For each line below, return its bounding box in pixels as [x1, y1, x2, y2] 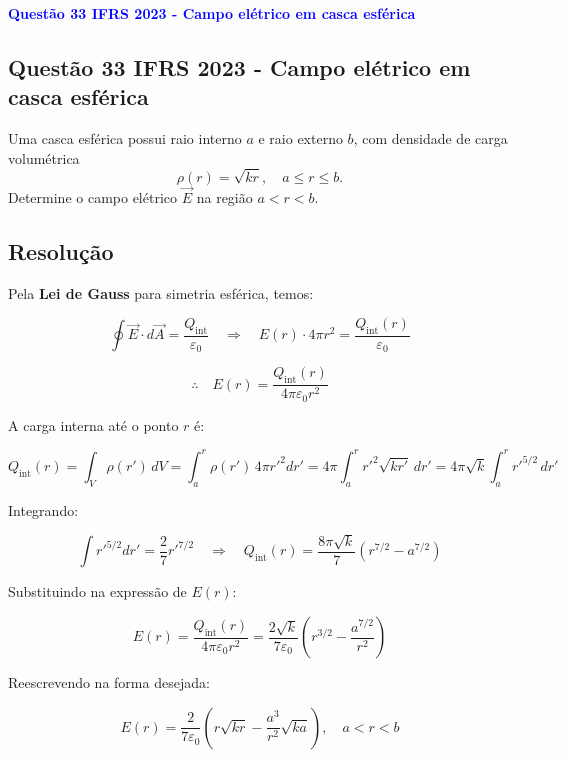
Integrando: [8, 499, 79, 520]
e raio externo [258, 128, 343, 149]
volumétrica [8, 147, 80, 168]
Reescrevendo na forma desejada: [8, 672, 210, 693]
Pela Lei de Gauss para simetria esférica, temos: [8, 282, 314, 303]
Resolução [8, 235, 114, 266]
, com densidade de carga [353, 128, 508, 149]
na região [196, 186, 253, 207]
